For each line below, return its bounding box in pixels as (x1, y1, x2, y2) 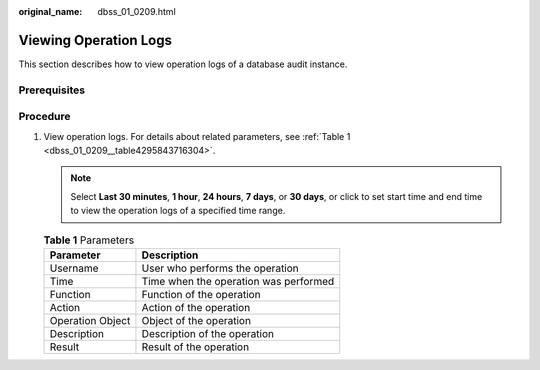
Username (49, 261, 99, 275)
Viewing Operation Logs (18, 31, 172, 49)
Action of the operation (141, 300, 251, 314)
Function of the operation (141, 287, 261, 301)
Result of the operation (141, 340, 250, 354)
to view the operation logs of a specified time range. (70, 205, 286, 217)
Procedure (18, 110, 71, 124)
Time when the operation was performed (141, 274, 335, 288)
